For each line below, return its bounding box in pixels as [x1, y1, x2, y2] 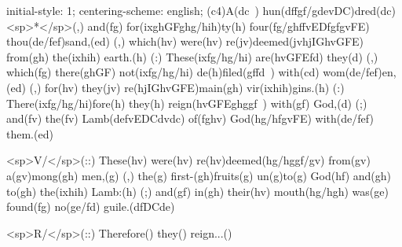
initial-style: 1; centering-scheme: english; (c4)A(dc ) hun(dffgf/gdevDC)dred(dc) [6, 2, 396, 18]
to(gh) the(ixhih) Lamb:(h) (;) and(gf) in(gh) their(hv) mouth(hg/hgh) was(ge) [6, 182, 389, 199]
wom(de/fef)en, [323, 64, 397, 80]
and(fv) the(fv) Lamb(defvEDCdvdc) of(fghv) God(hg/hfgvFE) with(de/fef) [6, 110, 374, 127]
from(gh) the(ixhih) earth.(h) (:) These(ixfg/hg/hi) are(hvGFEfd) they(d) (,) [6, 48, 378, 65]
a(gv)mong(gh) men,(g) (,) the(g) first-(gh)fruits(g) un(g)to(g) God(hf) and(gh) [6, 167, 392, 183]
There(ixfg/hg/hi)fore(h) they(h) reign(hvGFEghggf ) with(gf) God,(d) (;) [6, 94, 367, 111]
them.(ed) [6, 125, 53, 142]
